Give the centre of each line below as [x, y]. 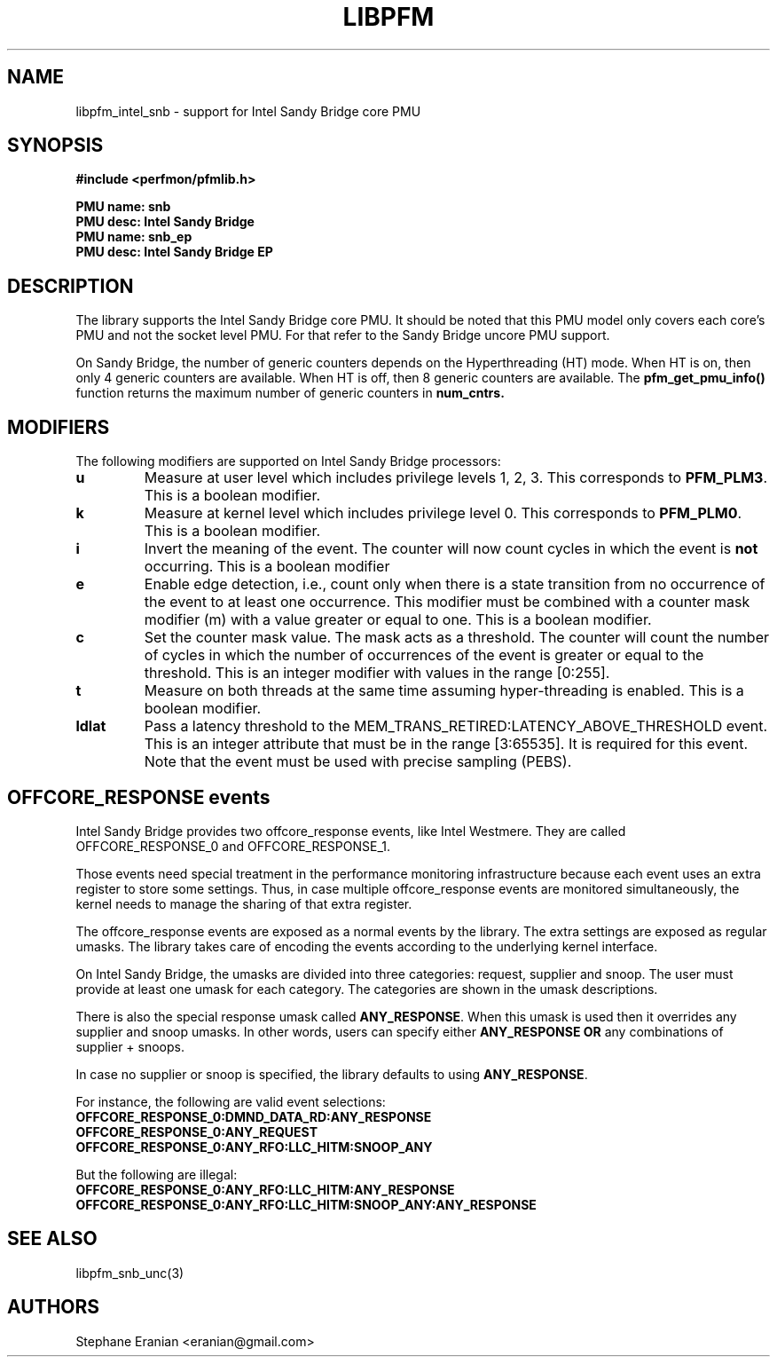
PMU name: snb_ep [134, 237]
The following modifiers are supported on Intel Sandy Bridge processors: [288, 461]
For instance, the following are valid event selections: [231, 1101]
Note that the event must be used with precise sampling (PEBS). [358, 762]
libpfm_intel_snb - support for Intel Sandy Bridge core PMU [248, 111]
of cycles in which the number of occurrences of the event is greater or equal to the [424, 655]
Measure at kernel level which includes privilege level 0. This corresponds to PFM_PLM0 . [443, 513]
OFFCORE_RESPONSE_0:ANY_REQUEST [197, 1131]
